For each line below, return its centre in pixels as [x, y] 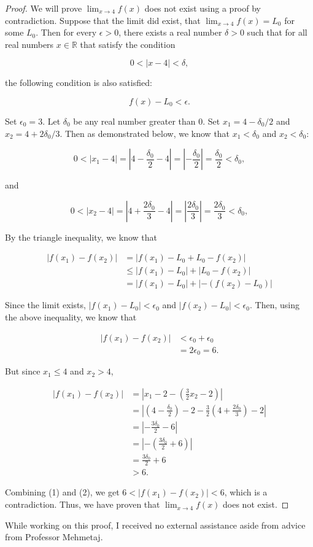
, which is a [246, 492]
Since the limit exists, [45, 305]
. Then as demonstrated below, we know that [145, 133]
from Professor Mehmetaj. [54, 537]
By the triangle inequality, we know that [81, 237]
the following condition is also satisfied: [79, 83]
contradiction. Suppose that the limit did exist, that [103, 20]
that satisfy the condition [128, 44]
